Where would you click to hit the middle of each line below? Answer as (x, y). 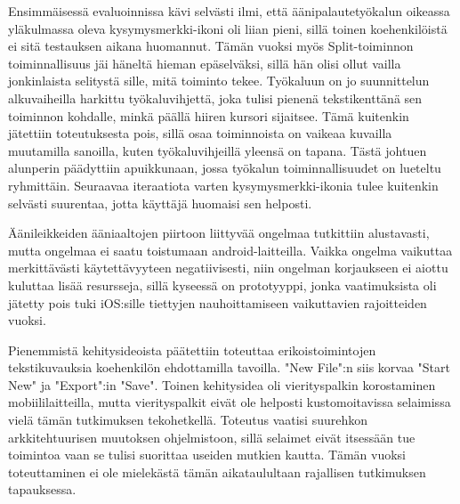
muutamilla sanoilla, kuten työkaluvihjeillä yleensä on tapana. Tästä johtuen (218, 150)
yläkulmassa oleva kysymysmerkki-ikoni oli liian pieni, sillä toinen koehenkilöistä (228, 28)
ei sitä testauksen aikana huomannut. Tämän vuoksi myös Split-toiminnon (211, 46)
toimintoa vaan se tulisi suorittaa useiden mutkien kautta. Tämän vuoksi (207, 455)
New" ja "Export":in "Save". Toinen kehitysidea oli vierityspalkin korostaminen (222, 384)
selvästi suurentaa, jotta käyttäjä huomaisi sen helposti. (160, 203)
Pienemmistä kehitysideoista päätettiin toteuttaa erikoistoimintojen (192, 350)
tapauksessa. (42, 489)
